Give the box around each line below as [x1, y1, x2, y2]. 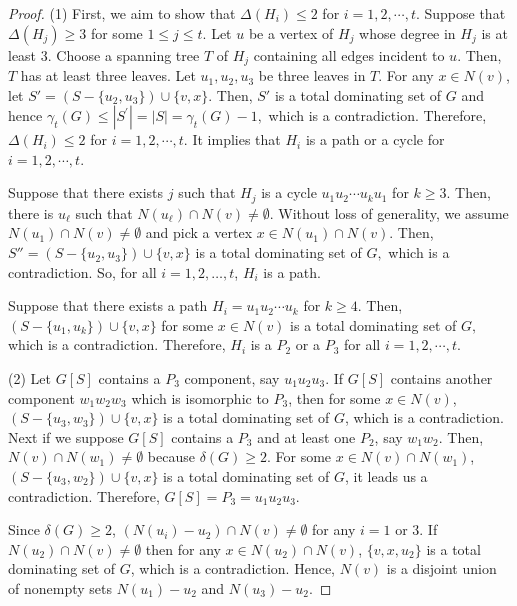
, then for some [288, 387, 381, 408]
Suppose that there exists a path [8, 295, 208, 316]
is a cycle [261, 182, 317, 203]
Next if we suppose [8, 426, 124, 447]
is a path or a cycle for [305, 129, 445, 150]
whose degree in [359, 22, 456, 43]
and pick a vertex [145, 222, 253, 243]
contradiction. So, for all [8, 261, 157, 282]
